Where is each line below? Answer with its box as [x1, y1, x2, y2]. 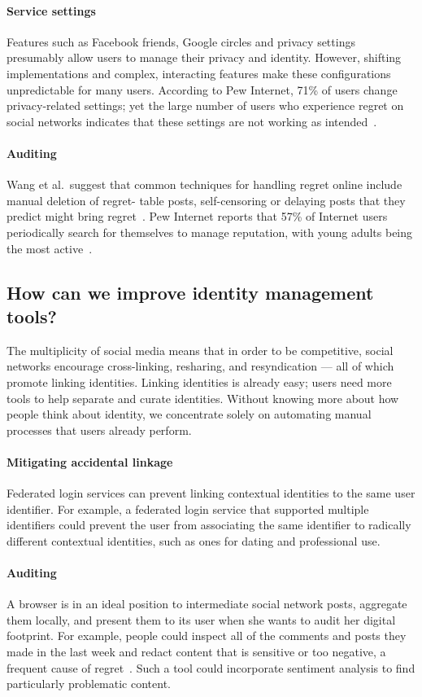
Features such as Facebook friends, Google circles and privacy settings [7, 33, 355, 50]
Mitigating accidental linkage [7, 453, 173, 470]
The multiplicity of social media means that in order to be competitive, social [7, 341, 394, 358]
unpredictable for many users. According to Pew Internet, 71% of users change [7, 81, 398, 98]
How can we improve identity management [7, 279, 374, 305]
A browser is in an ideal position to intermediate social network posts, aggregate [7, 595, 407, 612]
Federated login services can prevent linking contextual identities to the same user [7, 484, 415, 502]
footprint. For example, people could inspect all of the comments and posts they [7, 627, 407, 644]
